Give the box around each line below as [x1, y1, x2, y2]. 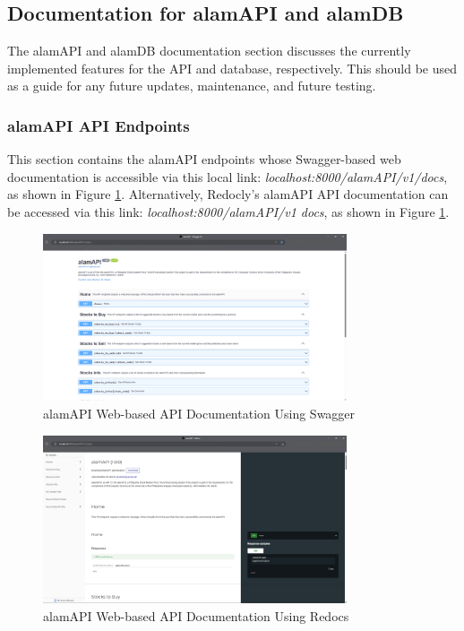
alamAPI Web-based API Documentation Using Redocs [43, 606, 349, 625]
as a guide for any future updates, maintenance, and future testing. [7, 76, 376, 95]
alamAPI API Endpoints [7, 114, 190, 136]
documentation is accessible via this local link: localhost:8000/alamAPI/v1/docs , [7, 167, 448, 186]
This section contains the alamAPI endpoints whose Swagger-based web [7, 150, 401, 169]
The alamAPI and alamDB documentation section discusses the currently [7, 41, 411, 60]
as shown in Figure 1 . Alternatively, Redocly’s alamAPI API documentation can [7, 185, 449, 203]
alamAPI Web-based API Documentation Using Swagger [43, 403, 356, 422]
